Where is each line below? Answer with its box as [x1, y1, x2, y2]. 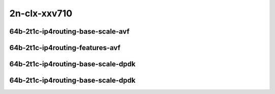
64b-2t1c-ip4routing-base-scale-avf [9, 27, 130, 36]
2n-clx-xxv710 [9, 8, 72, 19]
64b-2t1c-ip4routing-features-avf [9, 43, 121, 52]
